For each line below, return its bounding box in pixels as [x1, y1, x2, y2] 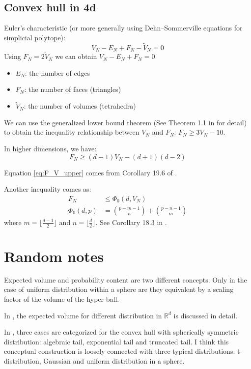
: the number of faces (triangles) [24, 84, 121, 94]
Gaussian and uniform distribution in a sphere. [43, 356, 185, 366]
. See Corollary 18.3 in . [95, 217, 167, 227]
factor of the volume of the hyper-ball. [4, 294, 119, 304]
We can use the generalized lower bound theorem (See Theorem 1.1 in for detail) [4, 117, 247, 127]
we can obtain [55, 51, 97, 61]
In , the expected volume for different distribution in [4, 310, 162, 320]
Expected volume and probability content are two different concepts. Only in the [4, 274, 247, 284]
